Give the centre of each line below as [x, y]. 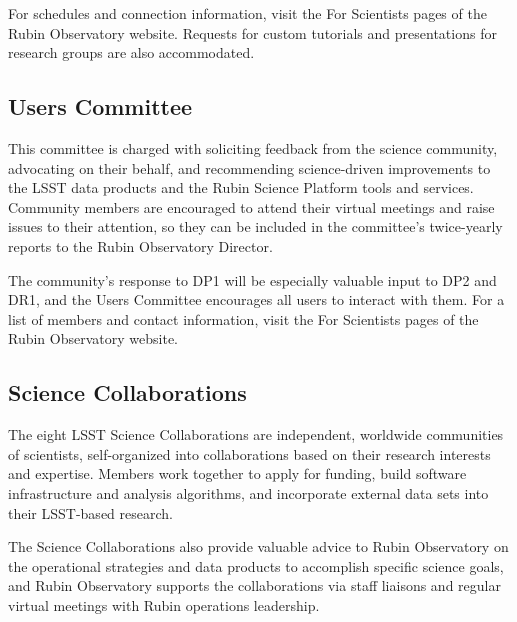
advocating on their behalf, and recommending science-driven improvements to [249, 167]
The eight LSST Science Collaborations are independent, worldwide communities [256, 434]
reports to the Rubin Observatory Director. [140, 245]
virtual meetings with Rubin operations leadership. [164, 604]
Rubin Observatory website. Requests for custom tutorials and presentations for [252, 32]
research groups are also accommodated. [131, 52]
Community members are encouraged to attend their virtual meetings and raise [251, 206]
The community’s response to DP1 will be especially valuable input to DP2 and [252, 279]
